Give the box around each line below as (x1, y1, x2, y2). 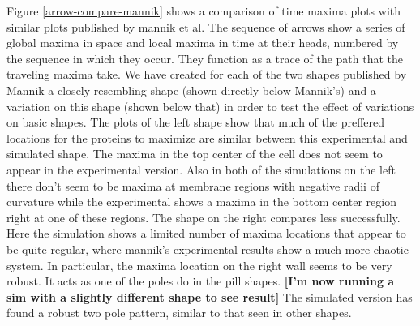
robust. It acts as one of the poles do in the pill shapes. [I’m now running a (6, 272, 395, 290)
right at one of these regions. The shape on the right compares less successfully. (6, 208, 401, 225)
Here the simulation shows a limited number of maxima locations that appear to (6, 225, 406, 242)
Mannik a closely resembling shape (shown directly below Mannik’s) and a (6, 81, 376, 98)
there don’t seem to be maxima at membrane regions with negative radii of (6, 177, 379, 194)
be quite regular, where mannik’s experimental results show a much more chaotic (6, 240, 409, 257)
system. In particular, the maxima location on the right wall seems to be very (6, 256, 392, 273)
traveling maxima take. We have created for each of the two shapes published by (6, 66, 407, 83)
